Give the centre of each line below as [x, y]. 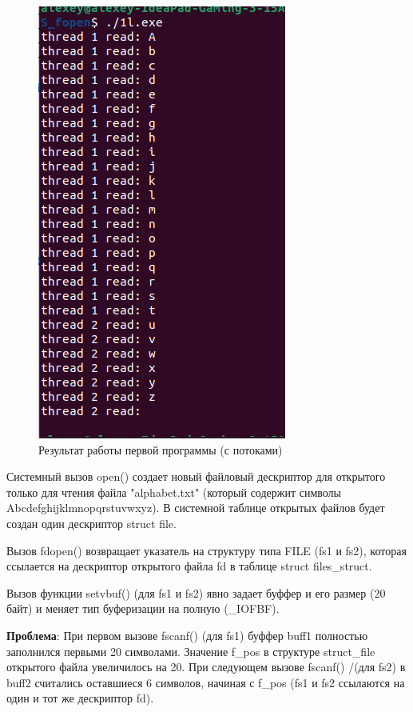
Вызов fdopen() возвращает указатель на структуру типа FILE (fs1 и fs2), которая [206, 550]
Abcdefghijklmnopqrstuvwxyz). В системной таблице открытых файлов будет [196, 508]
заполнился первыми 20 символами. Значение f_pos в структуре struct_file [191, 651]
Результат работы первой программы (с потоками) [161, 449]
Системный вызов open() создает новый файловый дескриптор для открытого [196, 476]
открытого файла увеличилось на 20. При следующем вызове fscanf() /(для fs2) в [206, 667]
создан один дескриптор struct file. [91, 523]
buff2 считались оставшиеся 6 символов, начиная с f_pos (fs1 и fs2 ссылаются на [206, 682]
